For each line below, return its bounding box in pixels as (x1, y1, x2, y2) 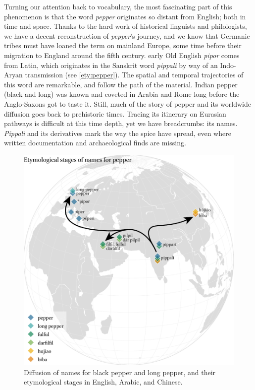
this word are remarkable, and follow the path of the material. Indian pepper (4, 79, 238, 89)
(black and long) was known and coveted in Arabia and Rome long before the (4, 89, 240, 99)
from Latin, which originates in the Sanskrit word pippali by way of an (4, 60, 218, 70)
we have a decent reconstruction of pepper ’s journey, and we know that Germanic (4, 30, 250, 41)
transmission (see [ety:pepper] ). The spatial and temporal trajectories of (25, 69, 244, 80)
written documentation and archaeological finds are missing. (4, 137, 186, 148)
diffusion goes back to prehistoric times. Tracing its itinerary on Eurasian (4, 108, 226, 119)
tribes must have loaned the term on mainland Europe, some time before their (4, 40, 242, 51)
